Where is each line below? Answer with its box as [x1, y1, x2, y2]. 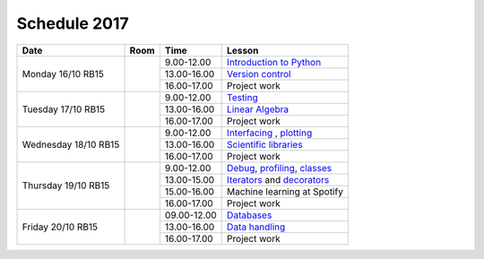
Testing [227, 91, 259, 103]
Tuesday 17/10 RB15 [22, 103, 106, 116]
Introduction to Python [227, 56, 322, 68]
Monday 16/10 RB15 [22, 67, 105, 80]
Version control [227, 67, 291, 80]
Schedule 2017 [16, 13, 129, 33]
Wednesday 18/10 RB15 [22, 138, 120, 151]
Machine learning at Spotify [227, 185, 344, 197]
